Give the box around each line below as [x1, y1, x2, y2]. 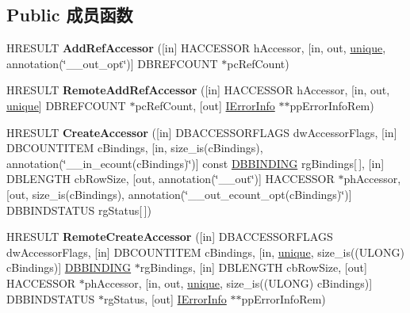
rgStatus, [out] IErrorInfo [103, 290, 227, 307]
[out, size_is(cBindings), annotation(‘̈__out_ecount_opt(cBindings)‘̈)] [6, 185, 352, 202]
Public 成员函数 [6, 2, 133, 27]
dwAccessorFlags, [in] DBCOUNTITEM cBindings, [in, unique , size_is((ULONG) [6, 243, 404, 260]
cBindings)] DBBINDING [6, 259, 132, 276]
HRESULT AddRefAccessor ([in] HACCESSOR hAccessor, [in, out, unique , [6, 40, 386, 56]
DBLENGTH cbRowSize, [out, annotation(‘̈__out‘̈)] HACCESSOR [6, 170, 335, 187]
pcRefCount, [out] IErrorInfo [135, 97, 275, 113]
